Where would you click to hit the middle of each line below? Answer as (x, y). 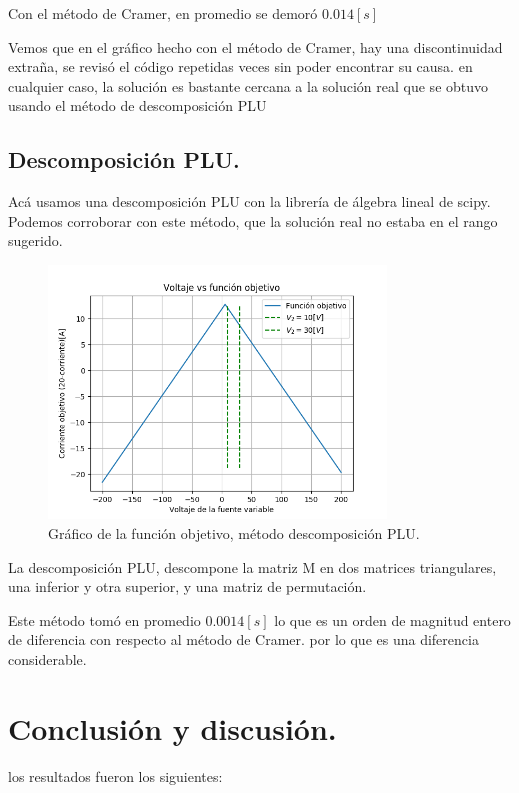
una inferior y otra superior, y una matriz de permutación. (187, 586)
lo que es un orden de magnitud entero (392, 619)
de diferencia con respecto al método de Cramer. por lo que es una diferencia (243, 639)
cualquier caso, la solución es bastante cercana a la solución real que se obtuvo (248, 85)
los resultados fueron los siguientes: (115, 775)
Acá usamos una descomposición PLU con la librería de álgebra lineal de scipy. (249, 201)
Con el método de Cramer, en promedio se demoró (163, 13)
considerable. (47, 658)
